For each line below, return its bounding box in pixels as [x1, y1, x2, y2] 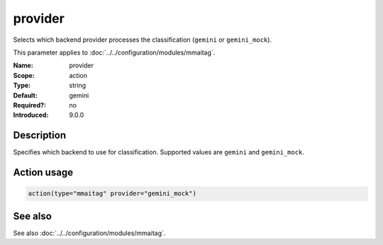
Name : [13, 61, 33, 70]
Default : [13, 91, 38, 99]
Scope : [13, 71, 35, 79]
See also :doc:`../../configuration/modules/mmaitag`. [13, 229, 166, 237]
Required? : [13, 101, 46, 109]
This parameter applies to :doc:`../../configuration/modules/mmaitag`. [13, 48, 216, 57]
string [69, 81, 87, 90]
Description [13, 130, 67, 142]
